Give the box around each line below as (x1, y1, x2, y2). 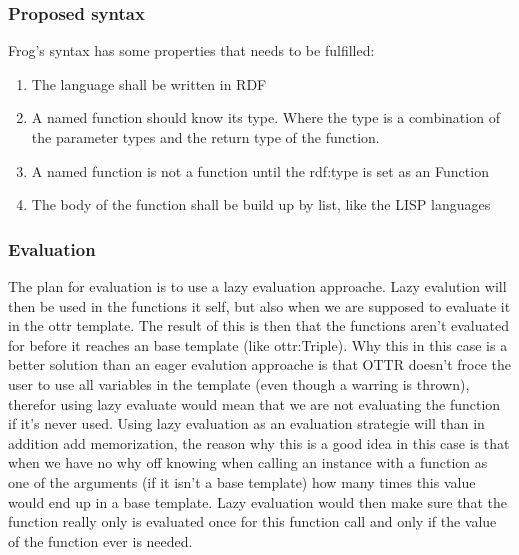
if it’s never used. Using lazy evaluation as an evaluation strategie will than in (8, 413, 485, 434)
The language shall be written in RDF (31, 73, 267, 94)
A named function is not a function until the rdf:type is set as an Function (31, 160, 489, 181)
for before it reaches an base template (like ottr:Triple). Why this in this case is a (8, 334, 508, 355)
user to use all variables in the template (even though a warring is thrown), (8, 373, 470, 394)
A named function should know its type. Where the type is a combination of (31, 107, 500, 128)
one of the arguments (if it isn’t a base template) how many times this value (8, 471, 476, 492)
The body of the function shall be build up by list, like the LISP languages (31, 194, 491, 215)
